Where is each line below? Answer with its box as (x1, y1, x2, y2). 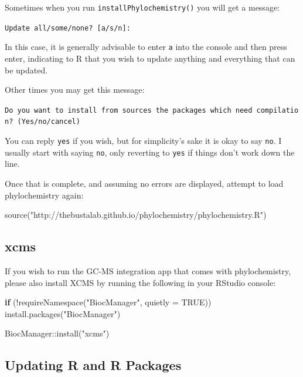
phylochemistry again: (5, 188, 84, 201)
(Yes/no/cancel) (17, 117, 80, 126)
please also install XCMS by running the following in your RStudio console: (5, 276, 276, 288)
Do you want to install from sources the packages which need (5, 106, 253, 115)
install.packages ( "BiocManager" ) (5, 307, 121, 319)
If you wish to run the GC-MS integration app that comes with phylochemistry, (5, 264, 291, 277)
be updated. (5, 63, 48, 76)
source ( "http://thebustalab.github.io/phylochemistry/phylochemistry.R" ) (5, 208, 267, 221)
